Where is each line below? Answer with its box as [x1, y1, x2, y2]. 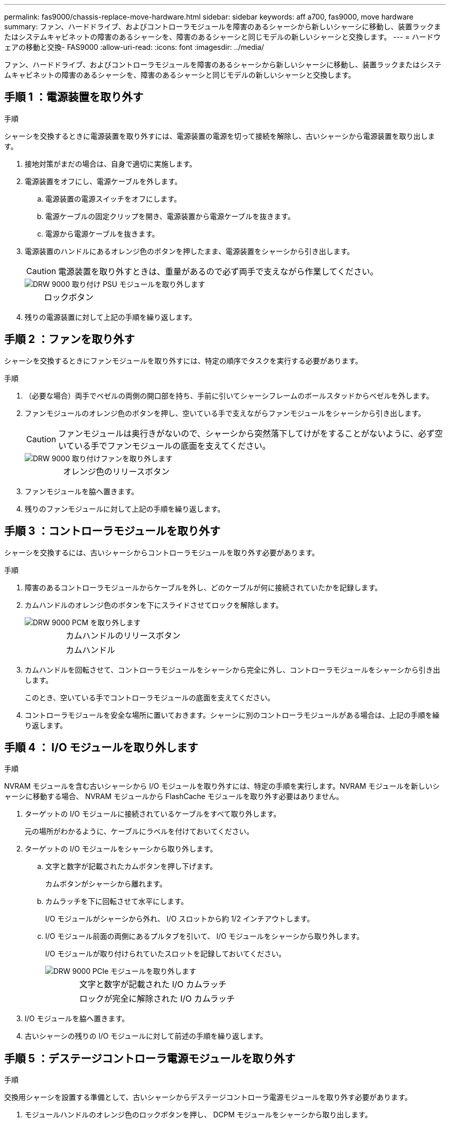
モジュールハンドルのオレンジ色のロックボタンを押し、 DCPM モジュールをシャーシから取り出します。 [25, 1110, 372, 1119]
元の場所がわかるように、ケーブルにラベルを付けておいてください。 [25, 827, 254, 836]
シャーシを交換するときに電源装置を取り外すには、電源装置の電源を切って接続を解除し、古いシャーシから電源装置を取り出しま [4, 131, 435, 140]
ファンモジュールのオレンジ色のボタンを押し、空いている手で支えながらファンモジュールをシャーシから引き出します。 [25, 408, 425, 418]
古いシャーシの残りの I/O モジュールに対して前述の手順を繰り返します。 [25, 1031, 268, 1041]
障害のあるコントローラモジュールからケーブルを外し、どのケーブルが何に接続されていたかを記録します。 [25, 583, 382, 592]
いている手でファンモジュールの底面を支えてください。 [58, 440, 271, 451]
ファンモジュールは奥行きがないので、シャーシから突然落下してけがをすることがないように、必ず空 [58, 428, 443, 439]
